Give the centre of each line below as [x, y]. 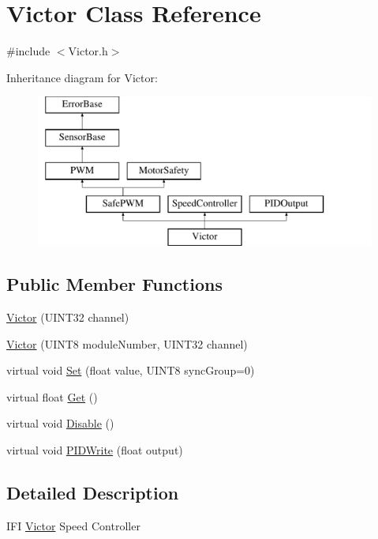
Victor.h [88, 51]
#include [28, 51]
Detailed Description [93, 493]
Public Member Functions [114, 284]
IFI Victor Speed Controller [73, 525]
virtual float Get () [52, 396]
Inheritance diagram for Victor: [82, 77]
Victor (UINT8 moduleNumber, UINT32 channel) [127, 343]
